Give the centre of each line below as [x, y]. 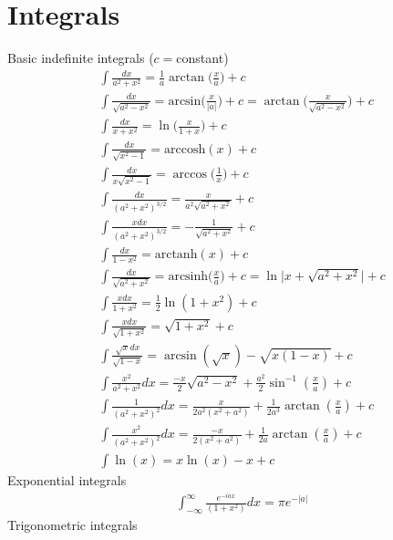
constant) [202, 58]
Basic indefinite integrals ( [81, 58]
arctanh [176, 255]
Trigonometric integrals [72, 525]
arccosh [185, 149]
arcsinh [188, 277]
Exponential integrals [67, 480]
